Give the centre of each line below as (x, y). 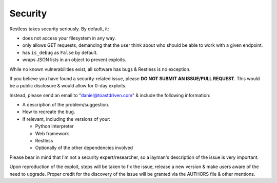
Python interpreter (54, 126)
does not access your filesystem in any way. (69, 38)
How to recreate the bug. (49, 112)
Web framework (52, 133)
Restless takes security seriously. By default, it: (59, 29)
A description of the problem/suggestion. (66, 105)
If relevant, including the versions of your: (66, 119)
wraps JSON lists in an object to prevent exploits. (74, 60)
